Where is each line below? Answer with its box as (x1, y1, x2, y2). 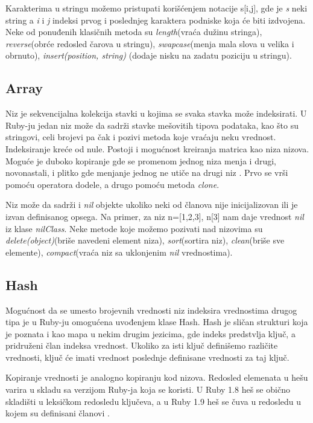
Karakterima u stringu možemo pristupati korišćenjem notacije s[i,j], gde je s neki (5, 2, 308, 14)
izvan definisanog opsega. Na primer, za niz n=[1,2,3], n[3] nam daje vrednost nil (5, 210, 304, 222)
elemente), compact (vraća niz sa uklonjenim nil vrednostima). (5, 245, 233, 258)
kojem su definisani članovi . (5, 407, 110, 419)
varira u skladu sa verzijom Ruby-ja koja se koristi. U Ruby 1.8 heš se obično (5, 383, 290, 396)
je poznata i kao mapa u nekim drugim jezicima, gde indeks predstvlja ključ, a (5, 327, 296, 340)
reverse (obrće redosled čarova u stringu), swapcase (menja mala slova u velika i (5, 37, 294, 50)
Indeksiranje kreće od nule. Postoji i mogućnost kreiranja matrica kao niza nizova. (5, 142, 309, 155)
